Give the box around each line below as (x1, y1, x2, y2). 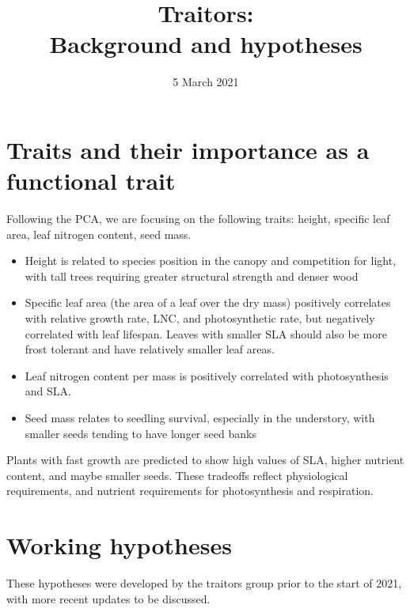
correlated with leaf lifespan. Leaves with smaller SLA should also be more (25, 325, 387, 342)
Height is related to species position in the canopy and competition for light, (25, 252, 397, 269)
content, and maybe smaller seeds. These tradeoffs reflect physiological (6, 467, 348, 483)
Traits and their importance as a (6, 133, 370, 165)
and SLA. (25, 383, 71, 399)
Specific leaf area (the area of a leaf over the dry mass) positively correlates (25, 294, 391, 311)
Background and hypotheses (49, 28, 363, 60)
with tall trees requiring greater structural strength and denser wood (25, 267, 359, 284)
